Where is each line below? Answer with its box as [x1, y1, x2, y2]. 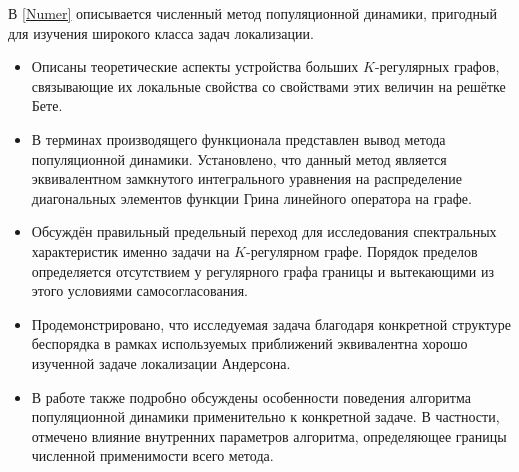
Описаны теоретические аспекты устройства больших [31, 56, 359, 77]
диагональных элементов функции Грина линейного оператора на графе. [31, 187, 472, 208]
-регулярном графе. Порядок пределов [245, 240, 478, 261]
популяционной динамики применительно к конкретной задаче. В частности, [31, 406, 500, 427]
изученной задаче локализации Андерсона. [31, 352, 291, 373]
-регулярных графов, [374, 56, 500, 77]
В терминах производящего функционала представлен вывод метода [31, 128, 446, 149]
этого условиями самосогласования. [31, 280, 248, 301]
